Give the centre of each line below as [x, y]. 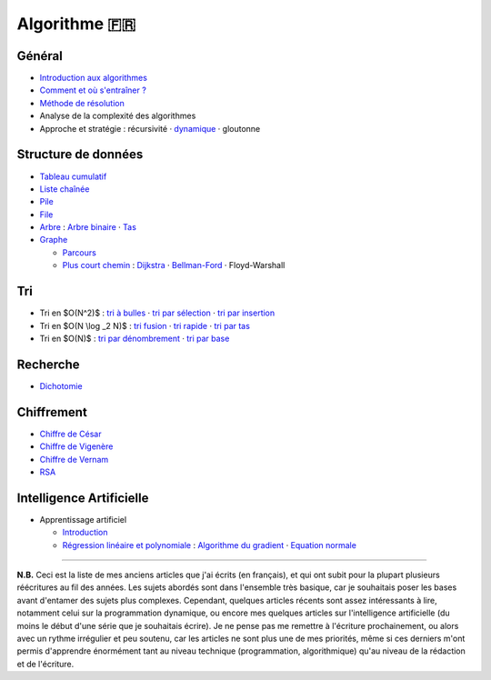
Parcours [80, 252]
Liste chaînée [65, 189]
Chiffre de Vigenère [76, 446]
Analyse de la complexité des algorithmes [118, 116]
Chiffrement [52, 412]
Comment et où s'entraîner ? [93, 90]
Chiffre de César [70, 434]
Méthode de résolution [82, 103]
